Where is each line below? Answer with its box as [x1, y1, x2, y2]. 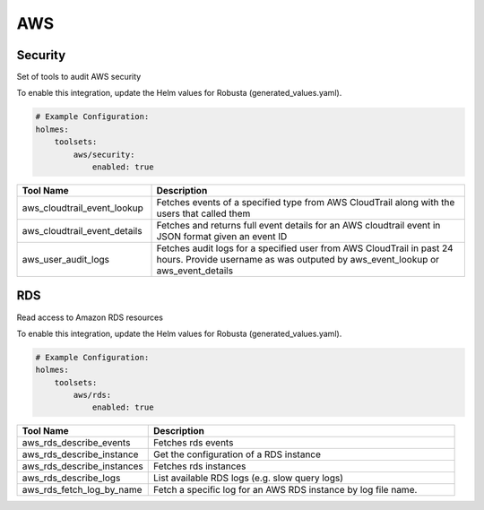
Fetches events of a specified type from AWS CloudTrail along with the [156, 195, 455, 208]
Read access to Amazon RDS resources [16, 312, 163, 323]
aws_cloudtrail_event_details [22, 224, 143, 237]
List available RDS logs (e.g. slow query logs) [153, 471, 344, 484]
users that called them [156, 207, 251, 220]
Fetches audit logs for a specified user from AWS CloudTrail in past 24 [156, 242, 454, 255]
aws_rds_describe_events [22, 437, 131, 449]
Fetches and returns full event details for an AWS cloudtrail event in [156, 219, 441, 231]
